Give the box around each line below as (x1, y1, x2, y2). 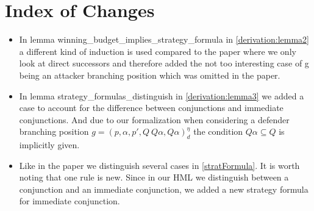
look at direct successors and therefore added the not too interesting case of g (19, 57, 309, 70)
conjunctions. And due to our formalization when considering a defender (19, 113, 290, 126)
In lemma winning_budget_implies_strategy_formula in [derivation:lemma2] (19, 33, 309, 46)
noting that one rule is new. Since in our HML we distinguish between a (19, 171, 289, 184)
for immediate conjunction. (19, 195, 120, 207)
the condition (193, 125, 243, 138)
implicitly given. (19, 138, 80, 151)
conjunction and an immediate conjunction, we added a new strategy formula (19, 182, 309, 195)
